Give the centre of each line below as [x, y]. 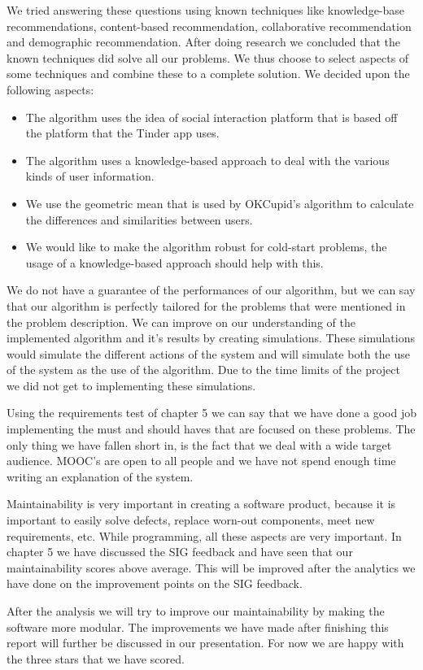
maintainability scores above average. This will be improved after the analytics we [211, 567]
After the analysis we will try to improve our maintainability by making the [196, 611]
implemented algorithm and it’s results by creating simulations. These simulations [211, 338]
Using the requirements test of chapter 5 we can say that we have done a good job [211, 413]
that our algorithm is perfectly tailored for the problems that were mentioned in [206, 305]
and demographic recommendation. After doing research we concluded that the [204, 42]
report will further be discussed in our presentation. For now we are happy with [205, 643]
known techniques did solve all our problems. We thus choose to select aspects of [208, 57]
